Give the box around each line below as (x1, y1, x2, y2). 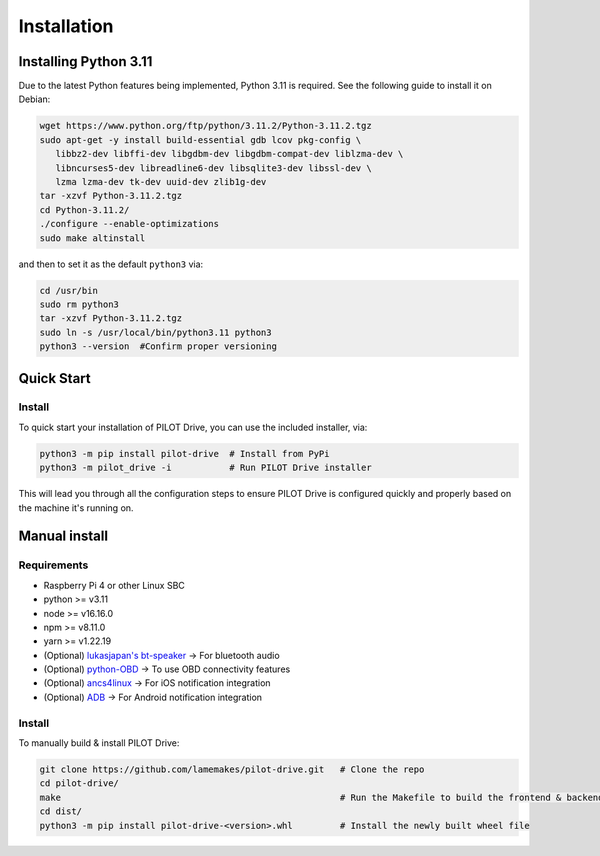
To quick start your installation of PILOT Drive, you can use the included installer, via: (18, 421, 368, 433)
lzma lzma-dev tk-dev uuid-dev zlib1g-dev (55, 176, 267, 187)
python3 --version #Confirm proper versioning (39, 341, 277, 352)
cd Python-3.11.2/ (39, 204, 130, 215)
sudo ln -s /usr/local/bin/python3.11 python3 (39, 326, 272, 338)
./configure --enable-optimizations (39, 218, 220, 230)
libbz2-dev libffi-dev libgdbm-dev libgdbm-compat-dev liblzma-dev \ (55, 148, 404, 160)
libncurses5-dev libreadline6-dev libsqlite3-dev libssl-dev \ (55, 162, 372, 174)
